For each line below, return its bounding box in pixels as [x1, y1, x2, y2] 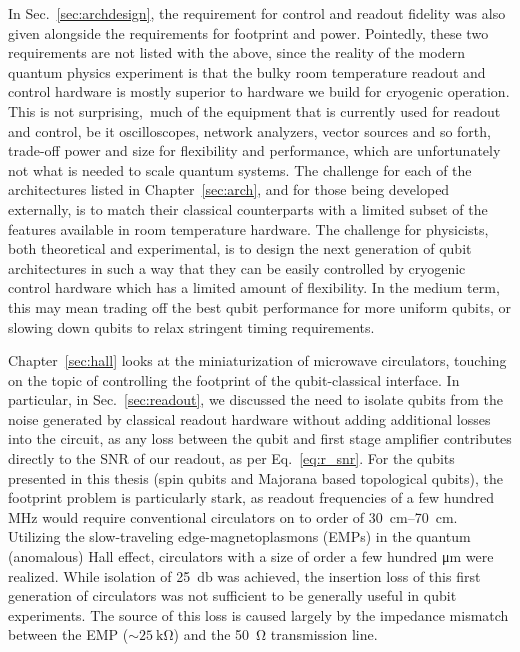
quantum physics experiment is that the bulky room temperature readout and [8, 61, 486, 82]
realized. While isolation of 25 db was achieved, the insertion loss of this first [8, 565, 481, 586]
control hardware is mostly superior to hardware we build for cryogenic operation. [8, 81, 510, 102]
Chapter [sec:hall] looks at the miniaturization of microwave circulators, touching [8, 350, 507, 371]
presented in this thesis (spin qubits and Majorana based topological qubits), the [8, 467, 504, 488]
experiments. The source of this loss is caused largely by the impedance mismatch [8, 604, 509, 625]
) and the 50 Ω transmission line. [173, 624, 378, 645]
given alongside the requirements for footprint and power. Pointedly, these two [8, 22, 489, 43]
